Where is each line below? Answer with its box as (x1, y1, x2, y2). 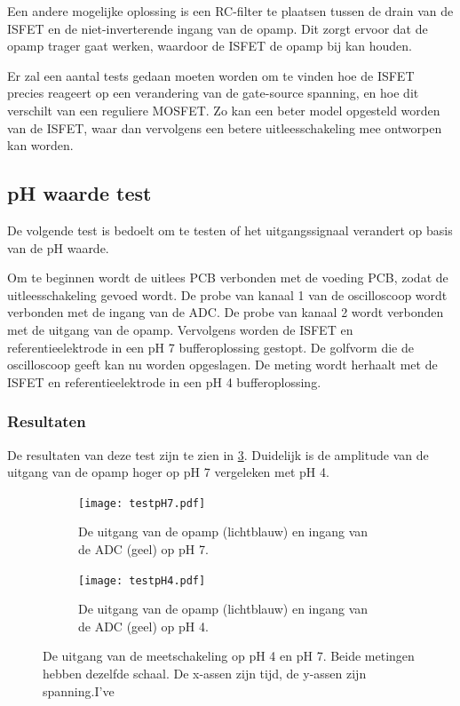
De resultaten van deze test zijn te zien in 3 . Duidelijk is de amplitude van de (7, 445, 429, 464)
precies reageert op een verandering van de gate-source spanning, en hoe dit (7, 83, 419, 102)
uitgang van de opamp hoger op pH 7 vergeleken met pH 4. (7, 463, 329, 481)
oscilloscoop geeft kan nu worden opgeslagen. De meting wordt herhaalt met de (7, 355, 438, 374)
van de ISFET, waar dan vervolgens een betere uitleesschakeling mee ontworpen (7, 118, 442, 137)
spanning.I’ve (43, 681, 115, 700)
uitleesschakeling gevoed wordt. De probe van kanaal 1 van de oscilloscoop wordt (7, 285, 448, 304)
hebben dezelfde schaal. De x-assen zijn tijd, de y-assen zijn (43, 663, 367, 682)
